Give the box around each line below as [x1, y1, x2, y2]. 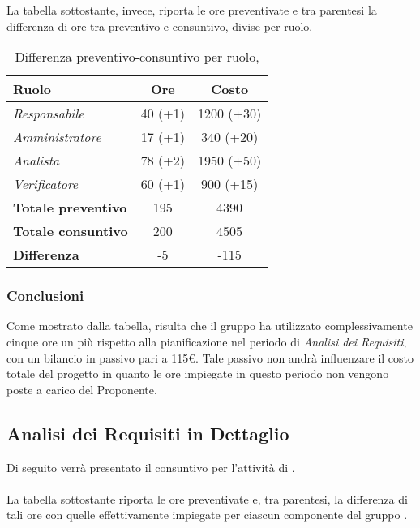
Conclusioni [6, 285, 84, 306]
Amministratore [13, 127, 101, 147]
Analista [13, 151, 60, 170]
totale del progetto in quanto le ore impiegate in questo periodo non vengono [6, 365, 389, 382]
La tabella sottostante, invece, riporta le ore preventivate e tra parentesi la [6, 2, 377, 18]
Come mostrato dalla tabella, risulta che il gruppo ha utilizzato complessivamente [6, 317, 413, 334]
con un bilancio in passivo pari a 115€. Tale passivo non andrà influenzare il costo [6, 349, 414, 366]
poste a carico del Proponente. [6, 380, 157, 397]
